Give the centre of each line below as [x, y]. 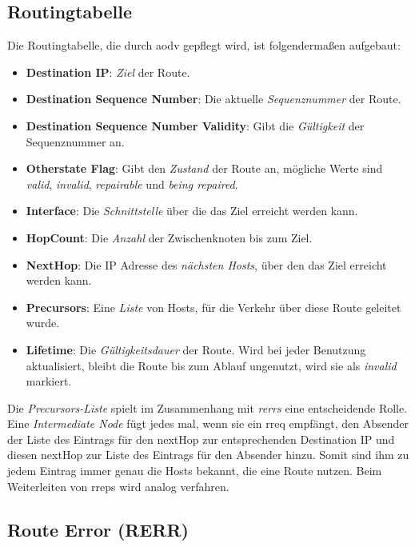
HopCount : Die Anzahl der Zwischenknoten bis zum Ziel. [169, 237]
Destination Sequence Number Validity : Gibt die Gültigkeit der [195, 125]
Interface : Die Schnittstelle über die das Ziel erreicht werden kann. [192, 211]
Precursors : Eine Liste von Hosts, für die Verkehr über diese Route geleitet [213, 307]
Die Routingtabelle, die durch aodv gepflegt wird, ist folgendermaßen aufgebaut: [204, 45]
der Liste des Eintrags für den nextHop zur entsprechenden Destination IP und [201, 439]
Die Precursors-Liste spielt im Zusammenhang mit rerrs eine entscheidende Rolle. [207, 407]
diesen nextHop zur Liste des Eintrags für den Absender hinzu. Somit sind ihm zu [208, 455]
